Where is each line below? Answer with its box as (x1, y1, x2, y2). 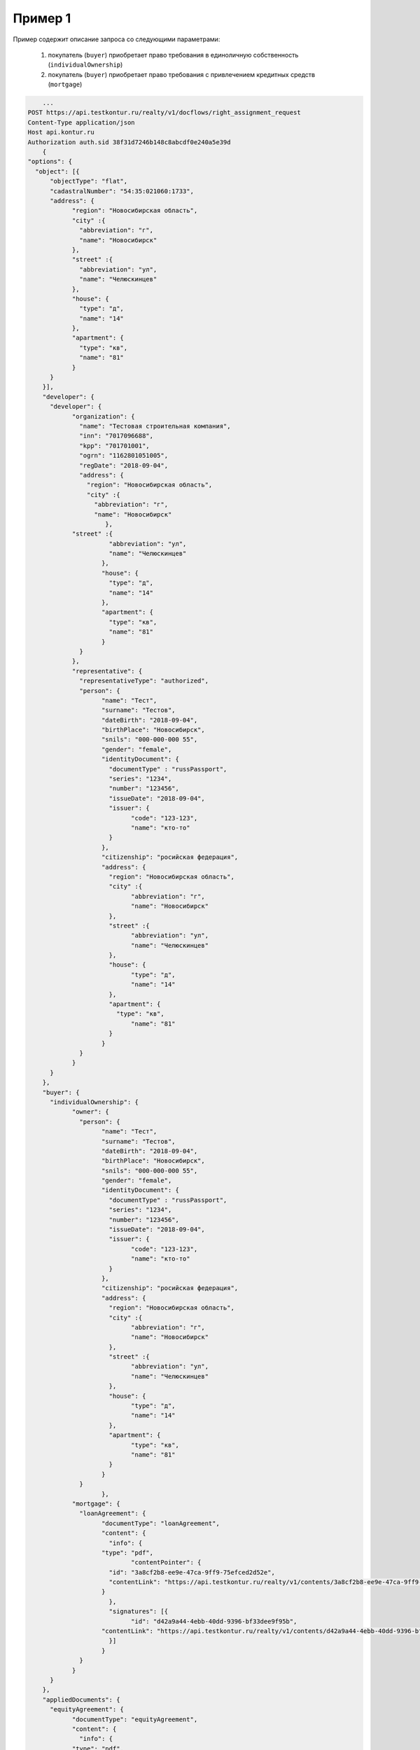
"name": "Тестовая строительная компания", (79, 422, 231, 430)
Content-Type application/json (27, 118, 136, 126)
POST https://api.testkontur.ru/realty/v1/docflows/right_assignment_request (27, 108, 301, 117)
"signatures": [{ (108, 1607, 168, 1616)
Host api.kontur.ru (27, 128, 94, 136)
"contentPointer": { (130, 1558, 202, 1567)
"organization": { (71, 412, 136, 420)
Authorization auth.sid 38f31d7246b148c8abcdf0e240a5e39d (27, 138, 231, 146)
